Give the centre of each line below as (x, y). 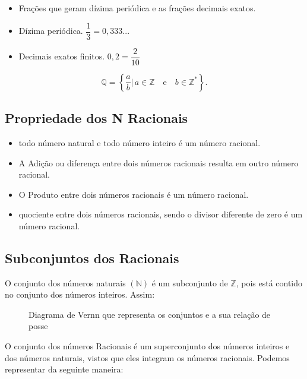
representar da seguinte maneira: (64, 369)
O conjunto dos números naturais (65, 282)
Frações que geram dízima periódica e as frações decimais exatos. (137, 8)
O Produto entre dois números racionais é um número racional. (134, 194)
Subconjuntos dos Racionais (92, 258)
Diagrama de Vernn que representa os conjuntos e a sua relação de (150, 314)
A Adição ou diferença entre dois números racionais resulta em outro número (159, 162)
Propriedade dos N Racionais (96, 118)
